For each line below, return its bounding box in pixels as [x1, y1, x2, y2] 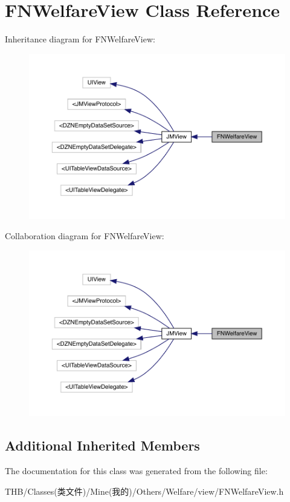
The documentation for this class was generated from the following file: [5, 464, 268, 477]
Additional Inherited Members [5, 436, 200, 455]
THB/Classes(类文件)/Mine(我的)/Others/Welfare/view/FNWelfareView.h [5, 484, 284, 497]
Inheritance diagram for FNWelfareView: [5, 33, 155, 45]
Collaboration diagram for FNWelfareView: [5, 230, 164, 242]
